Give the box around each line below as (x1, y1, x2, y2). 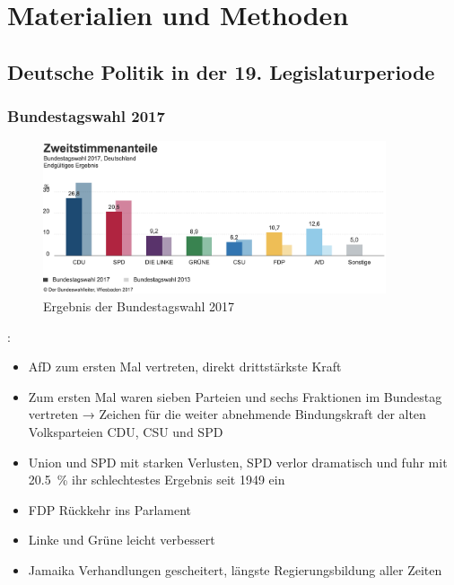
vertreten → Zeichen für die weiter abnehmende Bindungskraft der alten (28, 405, 426, 423)
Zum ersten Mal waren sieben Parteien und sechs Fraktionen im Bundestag (28, 387, 442, 406)
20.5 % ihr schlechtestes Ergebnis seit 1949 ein (28, 470, 285, 489)
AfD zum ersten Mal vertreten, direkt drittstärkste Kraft (28, 357, 342, 376)
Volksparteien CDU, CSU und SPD (28, 423, 223, 441)
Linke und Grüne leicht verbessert (28, 530, 215, 549)
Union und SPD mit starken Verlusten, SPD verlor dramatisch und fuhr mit (28, 452, 448, 471)
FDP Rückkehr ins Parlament (28, 500, 191, 519)
